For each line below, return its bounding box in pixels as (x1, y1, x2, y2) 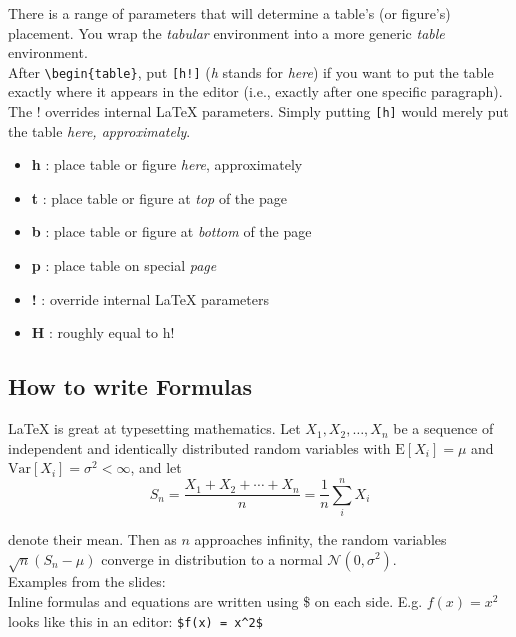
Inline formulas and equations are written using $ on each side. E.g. (8, 590, 423, 611)
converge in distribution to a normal (101, 548, 323, 569)
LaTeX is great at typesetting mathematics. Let (8, 418, 301, 439)
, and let (130, 457, 182, 478)
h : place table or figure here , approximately (31, 154, 303, 175)
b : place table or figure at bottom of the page (31, 221, 312, 242)
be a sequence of (393, 418, 494, 439)
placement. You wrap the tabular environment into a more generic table (8, 22, 445, 43)
